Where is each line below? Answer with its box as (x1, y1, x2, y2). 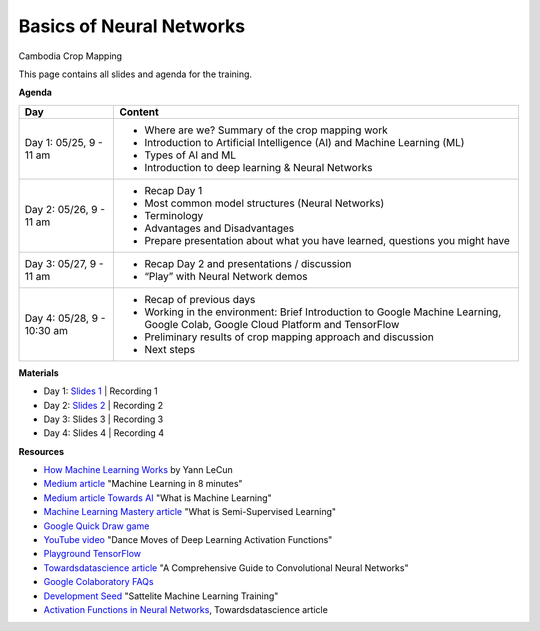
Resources (18, 445, 65, 457)
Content (119, 105, 159, 119)
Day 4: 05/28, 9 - (24, 311, 106, 325)
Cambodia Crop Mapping (18, 50, 123, 62)
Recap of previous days (144, 292, 256, 306)
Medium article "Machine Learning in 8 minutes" (43, 478, 244, 490)
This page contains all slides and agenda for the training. (18, 68, 253, 80)
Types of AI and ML (144, 148, 237, 162)
